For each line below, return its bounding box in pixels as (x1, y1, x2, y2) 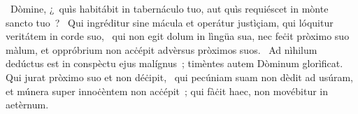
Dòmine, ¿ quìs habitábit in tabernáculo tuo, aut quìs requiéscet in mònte (10, 1, 329, 15)
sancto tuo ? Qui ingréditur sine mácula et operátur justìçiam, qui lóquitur (6, 15, 334, 29)
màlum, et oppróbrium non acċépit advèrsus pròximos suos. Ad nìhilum (6, 42, 317, 57)
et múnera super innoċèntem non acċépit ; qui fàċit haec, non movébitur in (6, 83, 329, 98)
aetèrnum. (6, 97, 49, 112)
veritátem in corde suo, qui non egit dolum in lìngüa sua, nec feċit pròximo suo (6, 29, 350, 43)
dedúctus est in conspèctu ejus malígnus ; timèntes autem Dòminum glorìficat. (6, 56, 343, 71)
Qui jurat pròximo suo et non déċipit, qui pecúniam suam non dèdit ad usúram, (6, 69, 354, 84)
